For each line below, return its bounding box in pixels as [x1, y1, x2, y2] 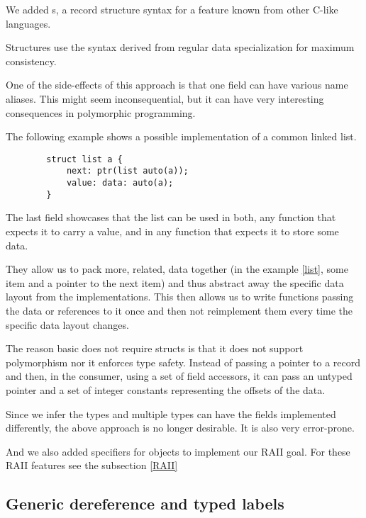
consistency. [6, 53, 57, 68]
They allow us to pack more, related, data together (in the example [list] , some [6, 261, 348, 276]
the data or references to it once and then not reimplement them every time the [6, 303, 353, 317]
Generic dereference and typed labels [6, 492, 284, 514]
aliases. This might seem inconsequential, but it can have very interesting [6, 91, 324, 106]
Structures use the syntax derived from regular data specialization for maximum [6, 40, 355, 55]
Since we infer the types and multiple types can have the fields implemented [6, 406, 336, 421]
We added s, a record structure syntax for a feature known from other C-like [6, 2, 338, 16]
